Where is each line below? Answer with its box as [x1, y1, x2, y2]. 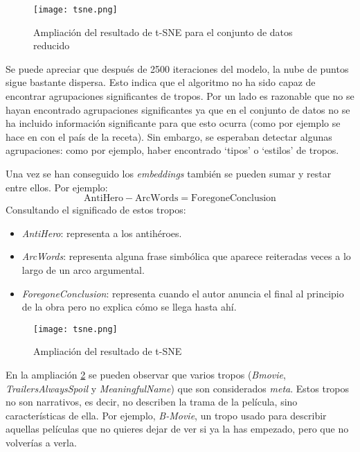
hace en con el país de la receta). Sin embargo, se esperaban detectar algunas [6, 129, 332, 144]
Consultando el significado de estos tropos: [6, 202, 186, 217]
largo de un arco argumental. [21, 262, 145, 277]
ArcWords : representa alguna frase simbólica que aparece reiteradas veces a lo [21, 249, 351, 263]
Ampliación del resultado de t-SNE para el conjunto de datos [33, 24, 293, 39]
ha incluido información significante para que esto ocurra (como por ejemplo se [6, 116, 341, 130]
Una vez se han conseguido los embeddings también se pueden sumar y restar [6, 166, 332, 180]
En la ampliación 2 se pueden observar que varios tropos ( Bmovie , [6, 367, 286, 381]
